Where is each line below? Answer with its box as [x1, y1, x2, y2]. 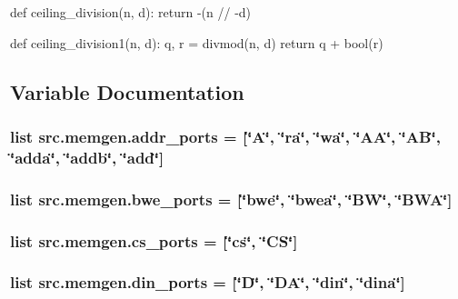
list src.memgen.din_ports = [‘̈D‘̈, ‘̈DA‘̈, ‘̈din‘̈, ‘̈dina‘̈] [10, 271, 405, 294]
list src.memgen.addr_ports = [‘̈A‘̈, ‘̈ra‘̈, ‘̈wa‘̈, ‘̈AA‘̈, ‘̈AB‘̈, [10, 125, 441, 147]
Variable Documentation [10, 77, 244, 105]
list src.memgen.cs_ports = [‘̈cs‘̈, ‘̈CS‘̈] [10, 229, 298, 252]
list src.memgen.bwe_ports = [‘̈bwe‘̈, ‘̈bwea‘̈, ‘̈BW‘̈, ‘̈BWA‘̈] [10, 187, 453, 210]
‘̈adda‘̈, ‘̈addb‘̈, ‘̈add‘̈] [10, 145, 164, 168]
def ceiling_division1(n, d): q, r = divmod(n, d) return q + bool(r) [10, 33, 383, 52]
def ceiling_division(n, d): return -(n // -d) [10, 3, 252, 21]
